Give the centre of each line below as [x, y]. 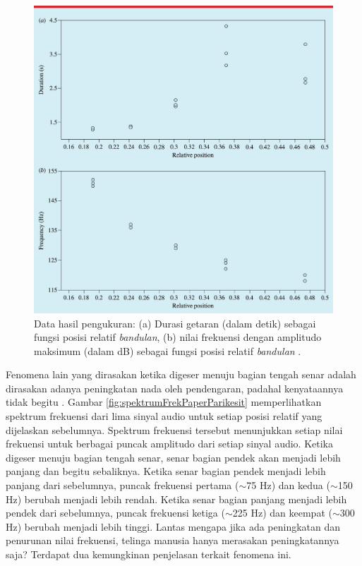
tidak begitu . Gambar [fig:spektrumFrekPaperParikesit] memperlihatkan [164, 402]
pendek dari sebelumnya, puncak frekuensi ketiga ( [115, 513]
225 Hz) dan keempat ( [282, 513]
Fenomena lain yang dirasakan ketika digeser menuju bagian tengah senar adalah [181, 374]
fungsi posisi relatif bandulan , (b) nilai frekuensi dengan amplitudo [178, 337]
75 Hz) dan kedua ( [288, 485]
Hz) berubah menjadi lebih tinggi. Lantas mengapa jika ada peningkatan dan [173, 526]
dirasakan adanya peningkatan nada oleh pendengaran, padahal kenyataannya [175, 388]
